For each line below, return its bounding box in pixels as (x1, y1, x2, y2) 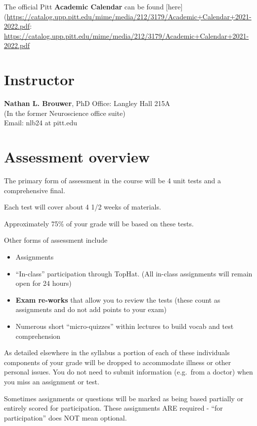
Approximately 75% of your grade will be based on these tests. (4, 218, 194, 228)
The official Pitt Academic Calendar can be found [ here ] (4, 1, 183, 11)
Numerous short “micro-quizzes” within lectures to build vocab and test (15, 320, 234, 331)
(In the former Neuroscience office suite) (4, 107, 126, 118)
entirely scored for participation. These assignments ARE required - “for (4, 403, 223, 413)
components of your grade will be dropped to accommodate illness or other (4, 357, 231, 367)
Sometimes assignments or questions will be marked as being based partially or (4, 393, 244, 403)
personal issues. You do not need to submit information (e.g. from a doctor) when (4, 367, 253, 377)
